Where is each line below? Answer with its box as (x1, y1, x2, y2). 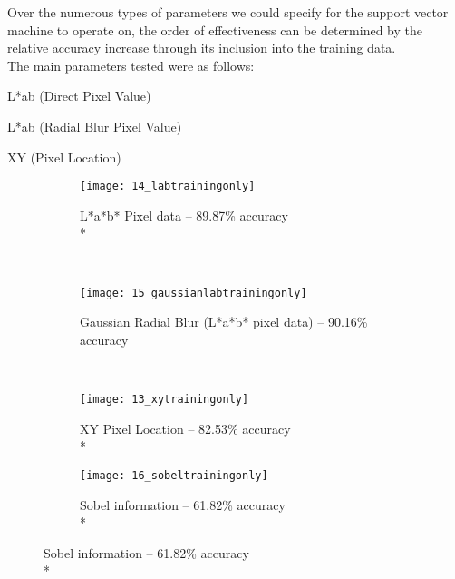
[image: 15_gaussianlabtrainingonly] (80, 286, 307, 299)
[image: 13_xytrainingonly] (80, 393, 249, 407)
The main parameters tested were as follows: (7, 55, 255, 74)
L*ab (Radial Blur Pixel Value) (7, 116, 182, 135)
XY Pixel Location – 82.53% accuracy (80, 418, 291, 437)
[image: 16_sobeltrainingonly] (80, 468, 268, 482)
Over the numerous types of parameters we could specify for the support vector (7, 3, 449, 21)
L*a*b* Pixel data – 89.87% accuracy (80, 205, 288, 224)
